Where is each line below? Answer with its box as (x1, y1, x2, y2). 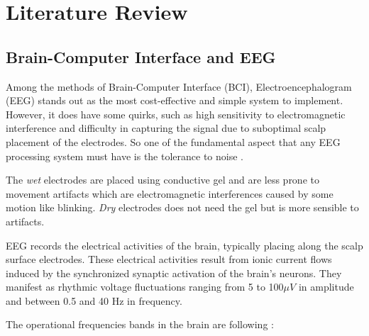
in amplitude (298, 279, 354, 294)
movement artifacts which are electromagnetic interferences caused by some (6, 186, 334, 201)
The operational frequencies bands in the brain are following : (6, 317, 274, 332)
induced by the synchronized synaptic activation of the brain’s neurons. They (6, 265, 342, 280)
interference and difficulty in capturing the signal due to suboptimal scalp (6, 121, 326, 135)
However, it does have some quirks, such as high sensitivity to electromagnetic (6, 106, 346, 121)
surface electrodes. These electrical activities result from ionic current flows (6, 252, 332, 267)
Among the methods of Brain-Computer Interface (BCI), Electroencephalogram (6, 79, 352, 94)
